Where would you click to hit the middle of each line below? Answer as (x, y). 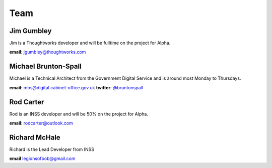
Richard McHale (35, 137)
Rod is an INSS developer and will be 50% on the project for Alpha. (79, 114)
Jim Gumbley (30, 31)
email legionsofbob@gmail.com (42, 158)
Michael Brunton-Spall (45, 66)
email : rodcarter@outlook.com (41, 123)
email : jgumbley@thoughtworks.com (48, 52)
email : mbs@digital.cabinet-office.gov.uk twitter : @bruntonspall (76, 87)
